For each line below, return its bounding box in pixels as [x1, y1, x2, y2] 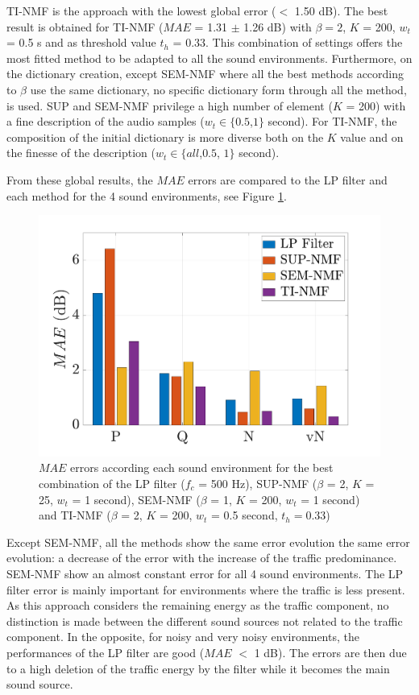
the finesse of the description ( [6, 144, 156, 161]
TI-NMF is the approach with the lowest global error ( [6, 2, 276, 19]
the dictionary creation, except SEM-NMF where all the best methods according [6, 65, 404, 82]
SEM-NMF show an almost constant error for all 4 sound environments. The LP [6, 565, 404, 581]
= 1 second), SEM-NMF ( [72, 490, 201, 507]
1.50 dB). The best [294, 2, 388, 19]
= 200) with [346, 97, 406, 114]
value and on [340, 128, 404, 145]
